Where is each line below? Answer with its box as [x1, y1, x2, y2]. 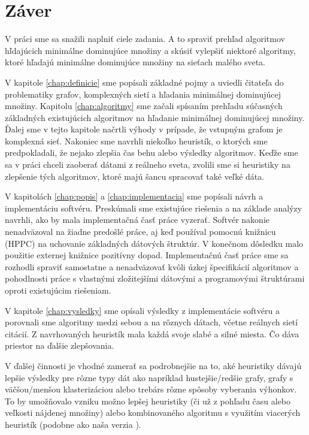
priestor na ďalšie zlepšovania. [5, 339, 114, 352]
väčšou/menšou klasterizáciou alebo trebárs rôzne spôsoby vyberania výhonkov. [5, 383, 297, 395]
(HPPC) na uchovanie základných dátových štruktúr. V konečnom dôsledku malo [5, 237, 304, 249]
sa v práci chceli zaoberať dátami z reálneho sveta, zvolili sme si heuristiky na [5, 158, 290, 171]
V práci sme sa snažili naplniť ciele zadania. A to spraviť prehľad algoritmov [5, 32, 285, 45]
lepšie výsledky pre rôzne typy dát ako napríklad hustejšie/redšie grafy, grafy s [5, 371, 293, 383]
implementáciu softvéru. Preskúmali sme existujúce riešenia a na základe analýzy [5, 201, 302, 214]
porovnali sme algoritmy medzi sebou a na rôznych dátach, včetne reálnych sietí [5, 316, 298, 328]
